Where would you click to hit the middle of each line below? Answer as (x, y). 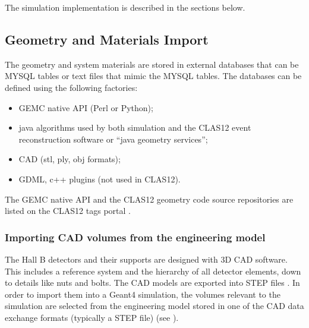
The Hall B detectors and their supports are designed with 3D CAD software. (146, 259)
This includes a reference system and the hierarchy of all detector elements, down (153, 271)
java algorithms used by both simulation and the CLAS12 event (135, 127)
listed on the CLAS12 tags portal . (68, 211)
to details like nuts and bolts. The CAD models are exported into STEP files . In (152, 283)
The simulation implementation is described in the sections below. (125, 7)
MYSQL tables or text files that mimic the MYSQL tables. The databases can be (153, 76)
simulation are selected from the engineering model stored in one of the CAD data (154, 306)
